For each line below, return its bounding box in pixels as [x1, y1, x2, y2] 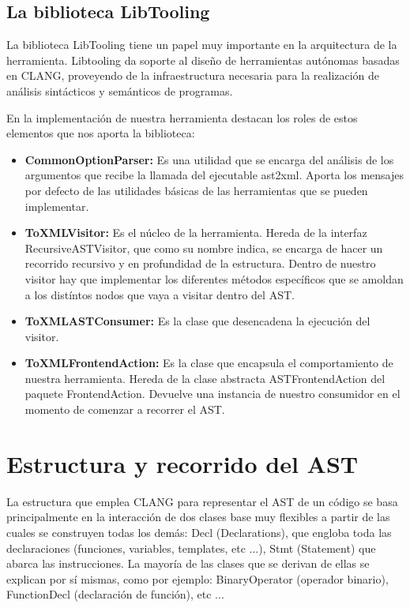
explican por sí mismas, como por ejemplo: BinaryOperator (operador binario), [6, 570, 389, 587]
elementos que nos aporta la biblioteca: [6, 125, 195, 141]
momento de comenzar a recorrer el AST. [24, 401, 225, 418]
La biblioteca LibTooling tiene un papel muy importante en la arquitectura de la [6, 36, 397, 53]
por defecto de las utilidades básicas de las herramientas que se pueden [24, 182, 368, 198]
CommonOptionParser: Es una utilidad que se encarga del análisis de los [24, 151, 394, 167]
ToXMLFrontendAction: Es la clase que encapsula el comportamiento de [24, 355, 393, 371]
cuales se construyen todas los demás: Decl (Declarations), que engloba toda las [6, 524, 392, 540]
